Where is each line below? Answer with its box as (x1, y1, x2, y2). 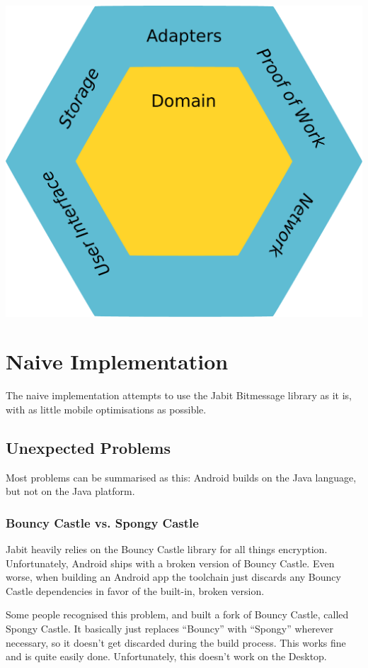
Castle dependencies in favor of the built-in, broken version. (6, 583, 265, 598)
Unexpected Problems (6, 436, 171, 458)
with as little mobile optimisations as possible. (6, 401, 207, 416)
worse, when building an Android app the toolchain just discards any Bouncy (6, 569, 341, 584)
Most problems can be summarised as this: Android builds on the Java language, (6, 469, 357, 484)
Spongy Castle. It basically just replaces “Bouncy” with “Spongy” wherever (6, 621, 334, 636)
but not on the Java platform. (6, 484, 135, 499)
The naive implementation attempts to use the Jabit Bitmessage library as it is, (6, 388, 352, 403)
